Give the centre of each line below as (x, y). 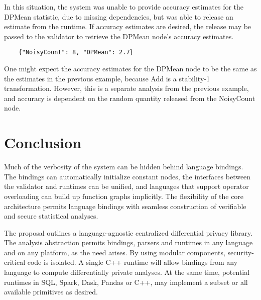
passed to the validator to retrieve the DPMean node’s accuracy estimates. (119, 36)
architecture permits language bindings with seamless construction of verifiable (125, 206)
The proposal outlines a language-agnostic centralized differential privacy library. (128, 232)
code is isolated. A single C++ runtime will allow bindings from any (133, 262)
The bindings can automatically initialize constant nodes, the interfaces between (127, 176)
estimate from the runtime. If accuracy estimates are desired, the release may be (128, 26)
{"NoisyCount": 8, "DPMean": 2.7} (76, 53)
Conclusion (43, 142)
